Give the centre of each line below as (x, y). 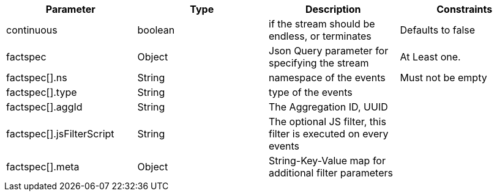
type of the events (311, 92)
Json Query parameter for (329, 51)
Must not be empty (443, 78)
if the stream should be (322, 24)
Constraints (465, 9)
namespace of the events (327, 78)
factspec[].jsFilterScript (60, 134)
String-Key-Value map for (327, 161)
